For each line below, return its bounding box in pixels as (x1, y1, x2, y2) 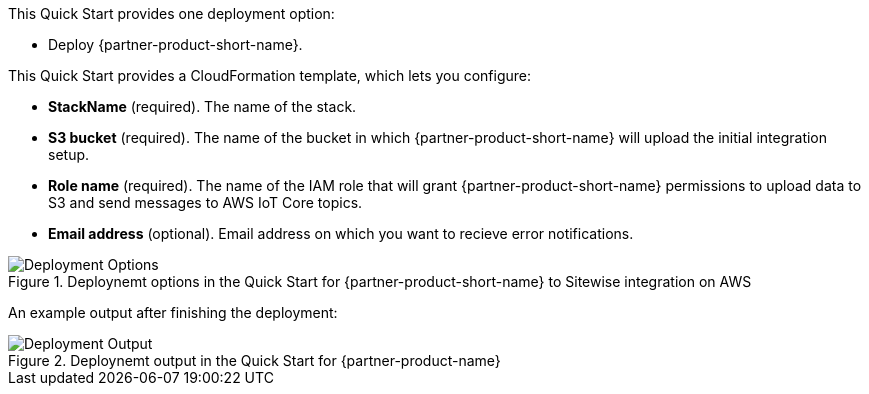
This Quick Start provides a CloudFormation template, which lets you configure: (8, 67, 532, 84)
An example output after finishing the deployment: (8, 304, 338, 321)
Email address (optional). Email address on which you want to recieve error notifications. (48, 225, 634, 242)
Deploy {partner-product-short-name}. (48, 36, 303, 53)
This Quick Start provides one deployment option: (8, 5, 335, 22)
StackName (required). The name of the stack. (48, 98, 357, 115)
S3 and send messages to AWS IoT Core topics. (48, 194, 363, 211)
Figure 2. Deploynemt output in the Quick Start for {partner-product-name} (8, 352, 501, 369)
